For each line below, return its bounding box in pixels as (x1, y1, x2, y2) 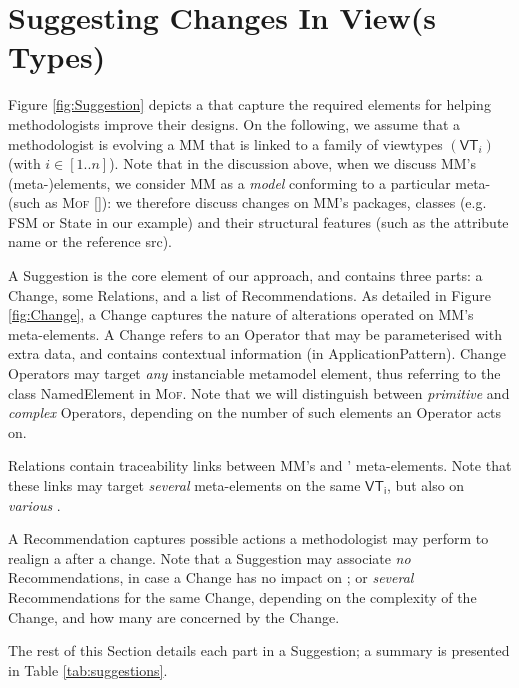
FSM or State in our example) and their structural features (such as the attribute (8, 211, 509, 232)
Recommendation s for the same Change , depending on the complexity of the (8, 586, 477, 607)
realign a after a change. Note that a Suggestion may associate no (8, 547, 411, 568)
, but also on (387, 475, 465, 495)
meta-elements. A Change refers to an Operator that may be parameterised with (8, 323, 502, 344)
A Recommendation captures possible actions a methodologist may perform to (8, 528, 489, 549)
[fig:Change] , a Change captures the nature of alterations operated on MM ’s (8, 304, 474, 325)
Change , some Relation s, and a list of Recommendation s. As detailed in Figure (8, 284, 491, 305)
